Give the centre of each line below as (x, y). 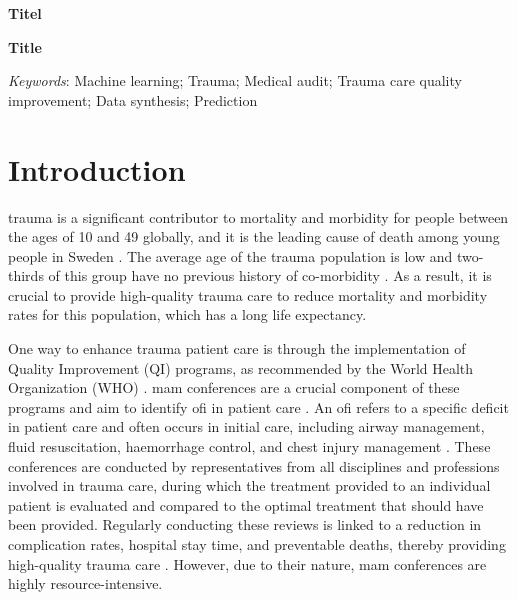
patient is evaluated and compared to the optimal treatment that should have (246, 504)
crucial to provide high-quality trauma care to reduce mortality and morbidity (248, 294)
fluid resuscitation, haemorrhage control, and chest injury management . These (249, 446)
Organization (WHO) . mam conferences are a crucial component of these (234, 387)
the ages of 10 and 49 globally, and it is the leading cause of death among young (254, 236)
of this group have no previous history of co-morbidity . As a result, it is (270, 275)
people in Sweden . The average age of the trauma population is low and (230, 255)
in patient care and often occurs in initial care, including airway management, (246, 426)
